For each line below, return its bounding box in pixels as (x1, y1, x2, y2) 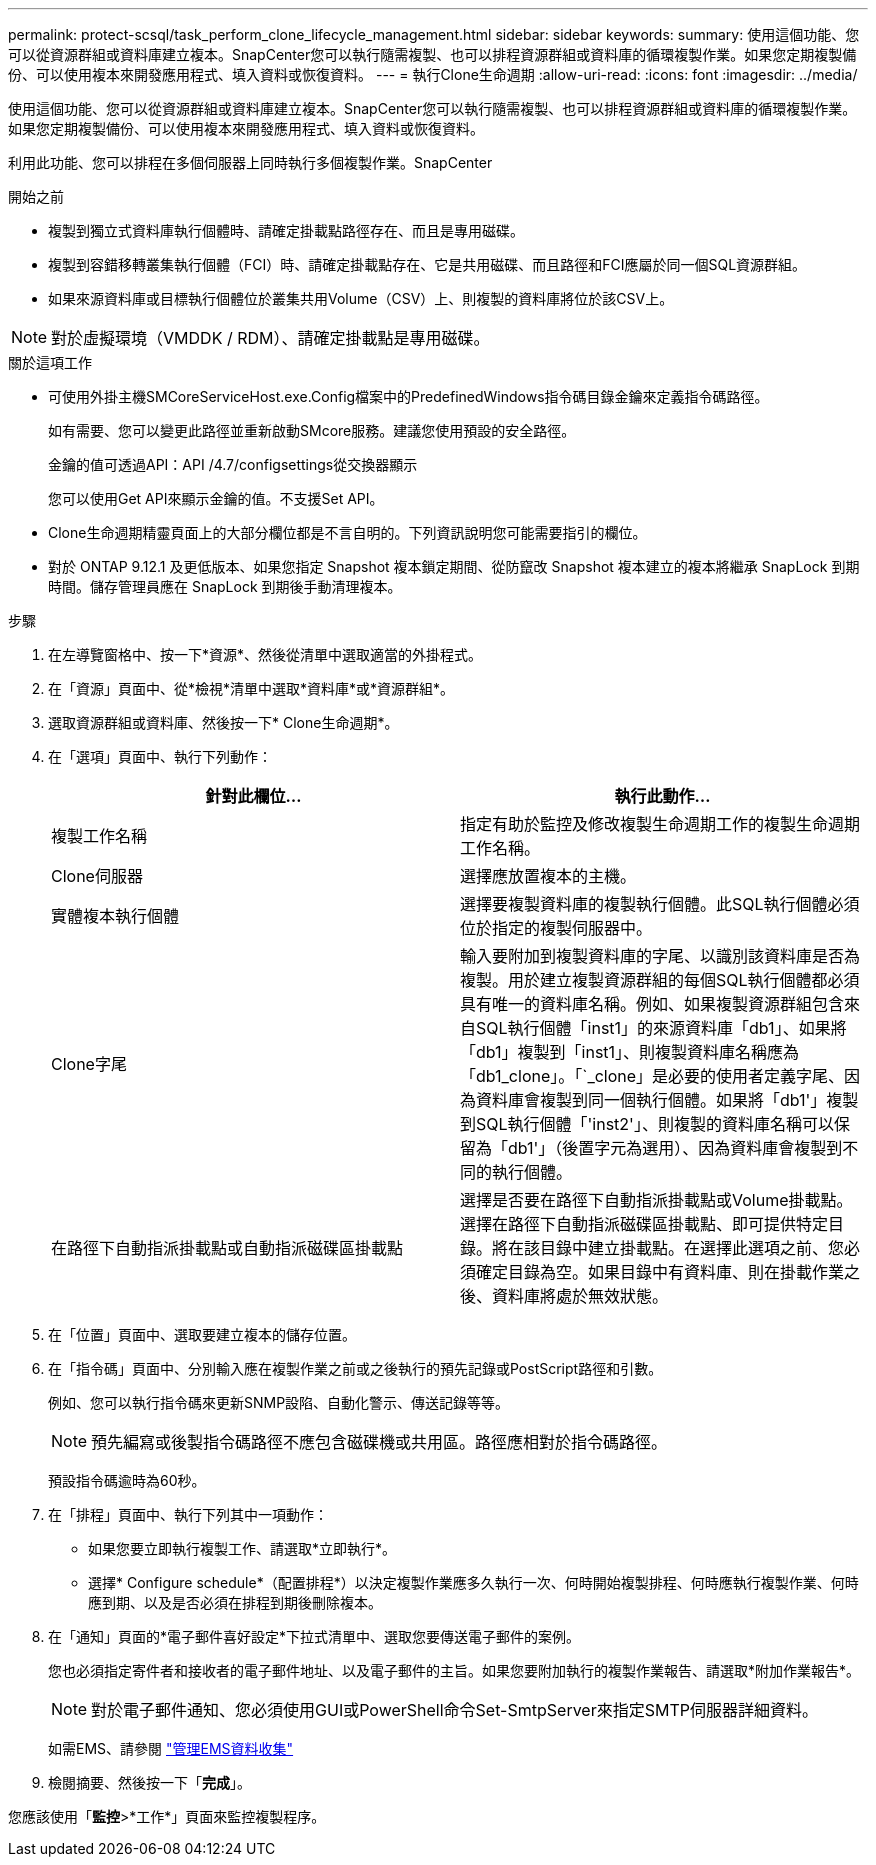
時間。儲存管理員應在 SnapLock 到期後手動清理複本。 (48, 578, 402, 595)
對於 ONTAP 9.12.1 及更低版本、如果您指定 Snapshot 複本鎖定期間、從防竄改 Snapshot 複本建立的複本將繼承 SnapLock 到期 (48, 558, 860, 575)
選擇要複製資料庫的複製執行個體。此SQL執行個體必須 (460, 894, 860, 914)
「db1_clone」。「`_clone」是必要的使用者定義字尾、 (460, 1066, 845, 1086)
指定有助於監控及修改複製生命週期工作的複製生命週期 (460, 814, 861, 834)
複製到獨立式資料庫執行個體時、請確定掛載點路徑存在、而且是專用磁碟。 (48, 222, 524, 239)
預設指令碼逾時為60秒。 (48, 1472, 206, 1489)
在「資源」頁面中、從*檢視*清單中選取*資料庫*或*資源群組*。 (48, 680, 455, 697)
